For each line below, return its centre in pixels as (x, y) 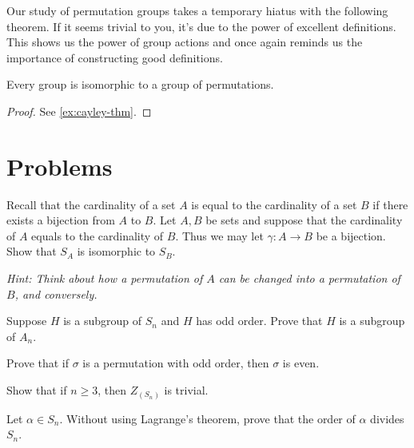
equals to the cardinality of (98, 235)
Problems (60, 166)
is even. (301, 363)
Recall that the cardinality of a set (91, 204)
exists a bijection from (61, 220)
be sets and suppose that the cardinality (304, 220)
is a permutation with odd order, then (176, 363)
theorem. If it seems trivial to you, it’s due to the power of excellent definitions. (201, 26)
